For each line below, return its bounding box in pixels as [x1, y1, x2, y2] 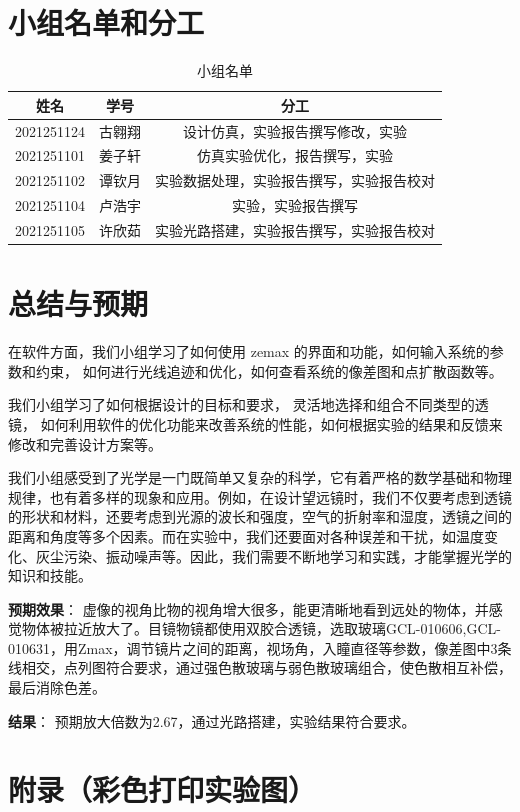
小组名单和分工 [8, 2, 205, 43]
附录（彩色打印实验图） [8, 769, 317, 810]
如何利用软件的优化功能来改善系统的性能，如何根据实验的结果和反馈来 [40, 413, 503, 434]
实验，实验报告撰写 [232, 195, 358, 216]
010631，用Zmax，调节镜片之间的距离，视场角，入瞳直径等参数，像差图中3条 [8, 637, 512, 658]
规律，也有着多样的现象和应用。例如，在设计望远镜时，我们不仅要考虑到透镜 [8, 486, 512, 507]
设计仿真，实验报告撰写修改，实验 [183, 120, 407, 141]
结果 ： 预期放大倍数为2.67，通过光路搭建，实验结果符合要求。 [8, 710, 416, 731]
